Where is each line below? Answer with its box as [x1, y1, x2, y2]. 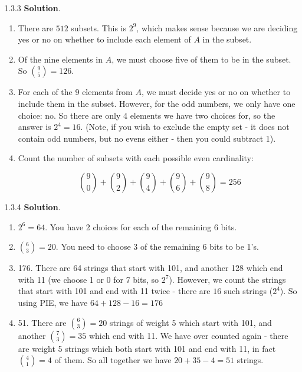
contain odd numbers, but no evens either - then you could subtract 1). [18, 132, 276, 144]
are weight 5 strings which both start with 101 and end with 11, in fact [18, 342, 276, 354]
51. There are [18, 316, 67, 328]
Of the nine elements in [18, 53, 103, 65]
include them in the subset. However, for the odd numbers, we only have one [18, 97, 296, 109]
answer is [18, 120, 51, 133]
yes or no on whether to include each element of [18, 33, 191, 45]
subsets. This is [71, 21, 127, 34]
